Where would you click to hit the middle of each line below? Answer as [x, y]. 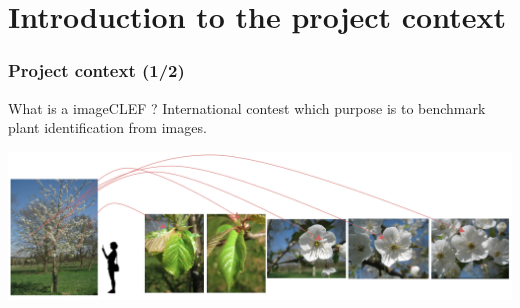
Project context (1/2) [96, 70]
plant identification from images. [107, 127]
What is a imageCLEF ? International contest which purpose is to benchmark [247, 107]
